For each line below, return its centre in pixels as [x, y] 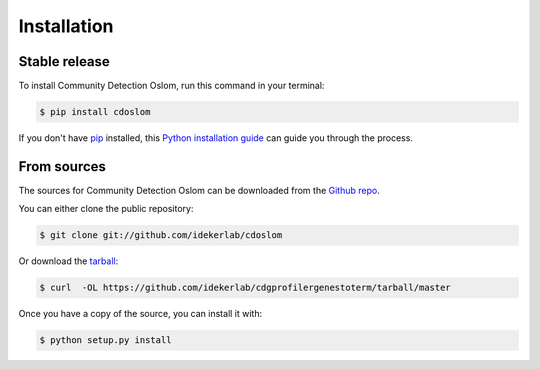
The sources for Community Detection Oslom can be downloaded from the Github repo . [199, 190]
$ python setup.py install [105, 340]
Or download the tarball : [68, 261]
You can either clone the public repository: [106, 209]
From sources [62, 166]
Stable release [64, 61]
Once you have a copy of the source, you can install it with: [140, 314]
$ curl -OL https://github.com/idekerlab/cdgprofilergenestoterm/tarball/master [245, 288]
